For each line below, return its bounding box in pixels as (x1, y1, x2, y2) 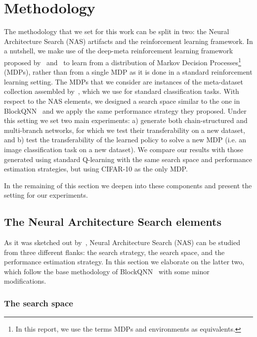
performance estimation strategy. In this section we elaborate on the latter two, (4, 256, 245, 267)
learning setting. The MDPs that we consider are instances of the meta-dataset (4, 76, 243, 86)
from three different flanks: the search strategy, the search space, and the (4, 247, 225, 257)
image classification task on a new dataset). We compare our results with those (4, 144, 243, 154)
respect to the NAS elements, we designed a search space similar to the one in (4, 95, 240, 106)
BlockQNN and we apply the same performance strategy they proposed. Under (4, 105, 247, 116)
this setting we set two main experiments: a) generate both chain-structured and (4, 115, 248, 126)
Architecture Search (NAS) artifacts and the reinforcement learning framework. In (4, 36, 253, 46)
